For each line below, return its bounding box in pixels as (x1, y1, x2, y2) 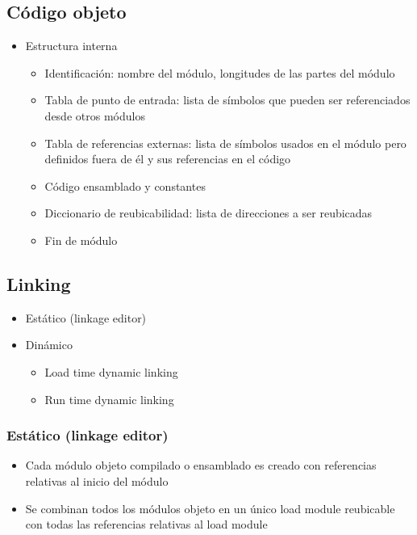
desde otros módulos (44, 107, 145, 124)
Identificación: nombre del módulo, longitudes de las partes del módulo (44, 64, 395, 81)
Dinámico (25, 336, 73, 353)
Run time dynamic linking (44, 390, 174, 407)
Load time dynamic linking (44, 363, 178, 380)
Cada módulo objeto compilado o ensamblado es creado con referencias (25, 457, 377, 474)
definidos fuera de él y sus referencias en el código (44, 150, 291, 167)
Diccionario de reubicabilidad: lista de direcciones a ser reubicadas (44, 204, 373, 221)
